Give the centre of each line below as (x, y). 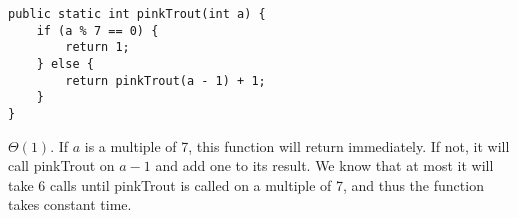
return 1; (97, 47)
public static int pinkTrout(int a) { (137, 14)
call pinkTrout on (61, 165)
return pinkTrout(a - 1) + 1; (165, 80)
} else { (65, 63)
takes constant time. (70, 204)
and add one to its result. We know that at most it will (324, 165)
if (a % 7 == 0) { (97, 30)
